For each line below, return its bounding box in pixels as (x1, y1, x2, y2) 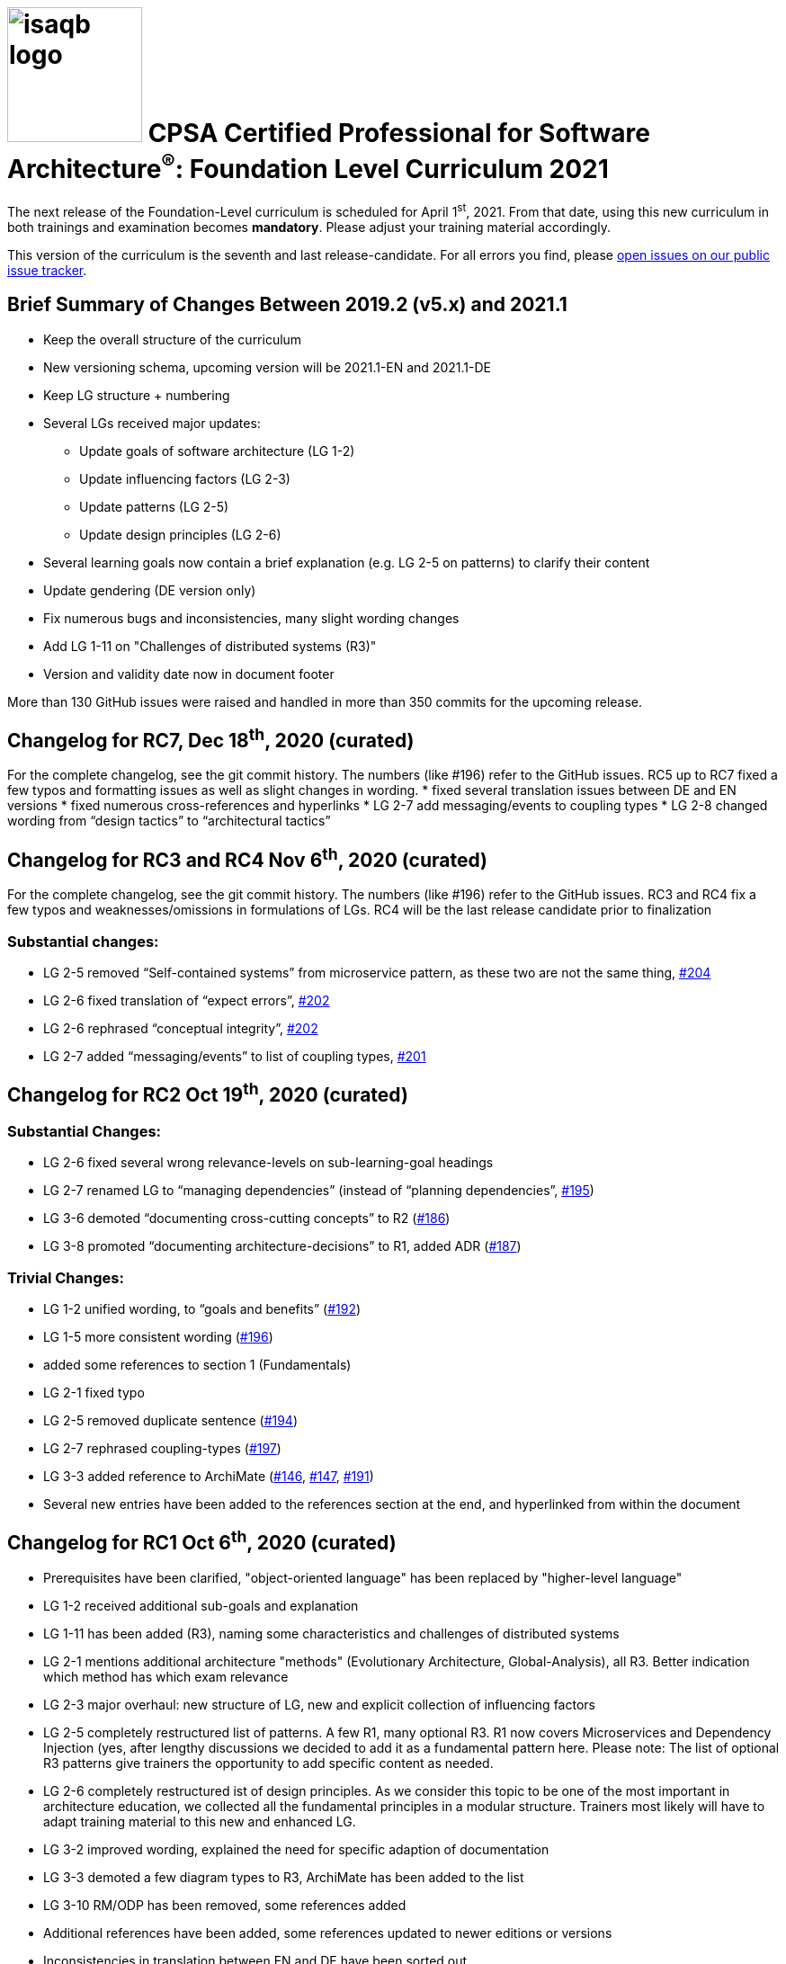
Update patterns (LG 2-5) (79, 498, 229, 514)
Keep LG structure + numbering (43, 387, 230, 403)
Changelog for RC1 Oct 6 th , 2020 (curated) (7, 1527, 397, 1555)
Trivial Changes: (7, 1268, 124, 1287)
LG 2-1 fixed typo (43, 1384, 145, 1400)
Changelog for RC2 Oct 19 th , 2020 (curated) (7, 1079, 408, 1107)
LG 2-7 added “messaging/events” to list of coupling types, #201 (43, 1049, 426, 1065)
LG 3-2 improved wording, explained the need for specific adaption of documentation (43, 1841, 549, 1857)
